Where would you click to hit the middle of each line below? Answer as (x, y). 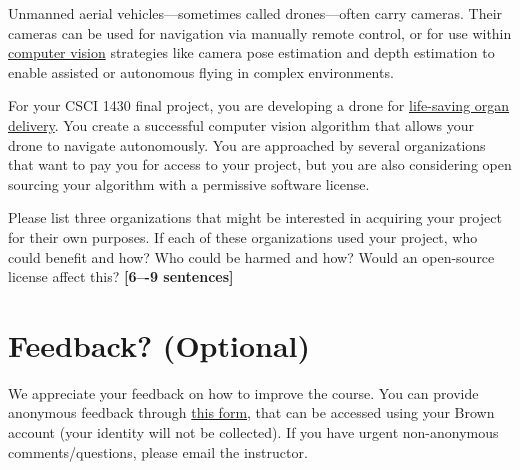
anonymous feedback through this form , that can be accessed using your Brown (251, 412)
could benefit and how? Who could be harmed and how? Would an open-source (251, 256)
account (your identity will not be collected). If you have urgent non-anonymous (253, 432)
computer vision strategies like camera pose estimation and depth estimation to (251, 52)
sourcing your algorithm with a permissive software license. (189, 183)
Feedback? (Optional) (159, 344)
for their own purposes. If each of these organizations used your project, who (243, 236)
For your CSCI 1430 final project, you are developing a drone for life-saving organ (259, 105)
